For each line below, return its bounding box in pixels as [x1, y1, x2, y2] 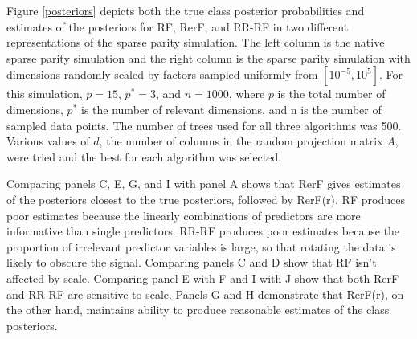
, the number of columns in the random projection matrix [99, 133, 383, 149]
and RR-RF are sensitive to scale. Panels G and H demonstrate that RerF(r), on [6, 285, 404, 302]
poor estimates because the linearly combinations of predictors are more [6, 206, 361, 223]
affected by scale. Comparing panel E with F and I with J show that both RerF [6, 269, 399, 286]
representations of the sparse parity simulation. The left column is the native [6, 34, 385, 51]
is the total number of [277, 85, 386, 102]
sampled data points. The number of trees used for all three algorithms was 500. [6, 116, 402, 133]
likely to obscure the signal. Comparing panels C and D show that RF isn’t [6, 254, 377, 271]
